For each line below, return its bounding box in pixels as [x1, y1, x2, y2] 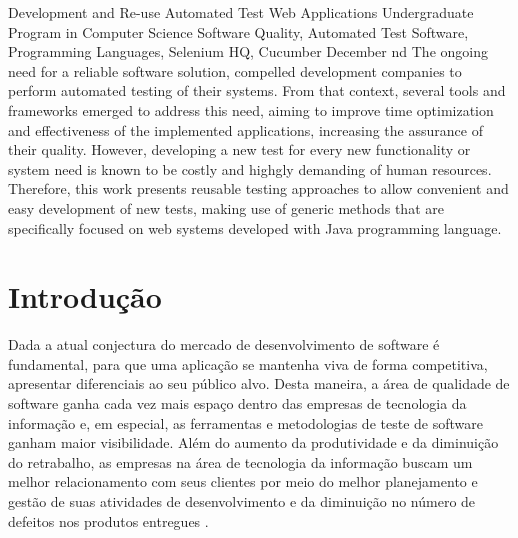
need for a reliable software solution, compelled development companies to [8, 60, 462, 81]
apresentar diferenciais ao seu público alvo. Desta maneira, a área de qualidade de [8, 373, 510, 394]
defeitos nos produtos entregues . [8, 510, 209, 531]
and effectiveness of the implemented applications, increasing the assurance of [8, 119, 483, 140]
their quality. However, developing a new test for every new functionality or [8, 139, 471, 160]
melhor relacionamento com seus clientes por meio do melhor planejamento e [8, 471, 478, 492]
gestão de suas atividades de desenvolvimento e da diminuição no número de [8, 491, 476, 511]
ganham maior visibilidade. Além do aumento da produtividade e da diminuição [8, 432, 499, 453]
